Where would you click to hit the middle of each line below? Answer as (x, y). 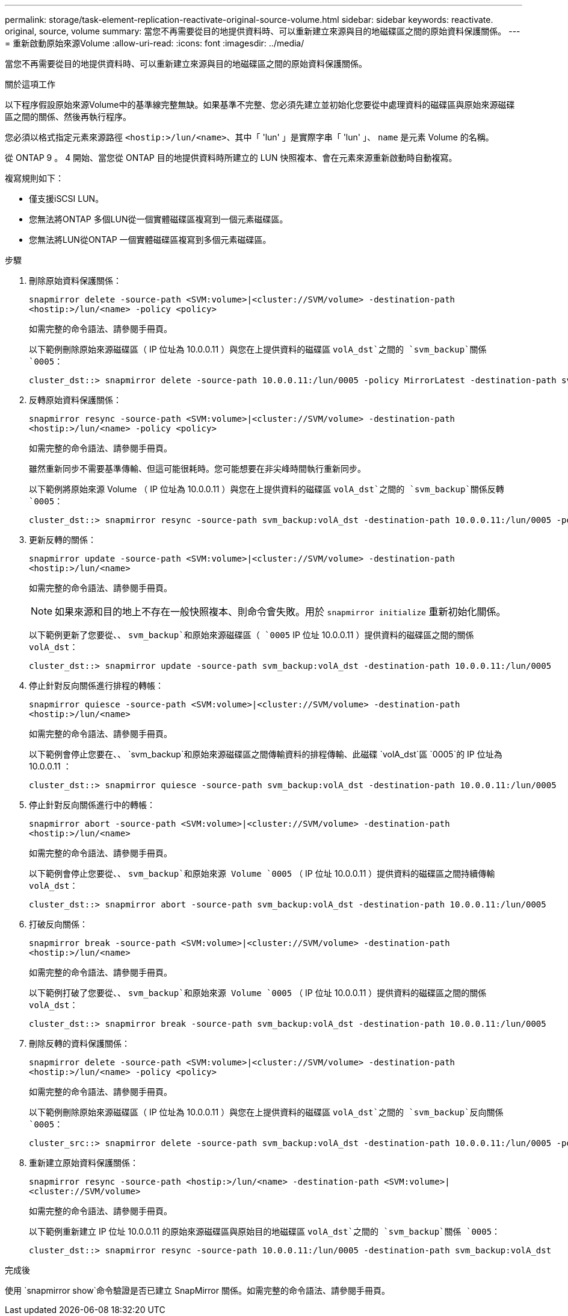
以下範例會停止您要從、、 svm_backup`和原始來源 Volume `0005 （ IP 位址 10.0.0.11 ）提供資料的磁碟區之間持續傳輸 (262, 873)
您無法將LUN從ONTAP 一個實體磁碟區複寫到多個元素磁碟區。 (150, 240)
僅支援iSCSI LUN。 (66, 199)
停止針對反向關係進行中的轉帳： (92, 805)
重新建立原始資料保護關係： (84, 1163)
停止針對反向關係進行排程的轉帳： (96, 685)
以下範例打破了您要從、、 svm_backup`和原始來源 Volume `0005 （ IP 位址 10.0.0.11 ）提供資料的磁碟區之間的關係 (258, 993)
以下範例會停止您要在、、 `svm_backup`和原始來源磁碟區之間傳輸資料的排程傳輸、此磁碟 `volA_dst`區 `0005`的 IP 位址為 (266, 754)
